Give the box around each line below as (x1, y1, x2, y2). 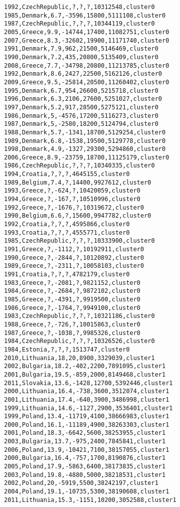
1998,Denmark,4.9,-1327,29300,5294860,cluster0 (4, 145, 166, 153)
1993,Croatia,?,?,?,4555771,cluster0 (4, 229, 130, 236)
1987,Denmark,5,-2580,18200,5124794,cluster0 (4, 120, 158, 128)
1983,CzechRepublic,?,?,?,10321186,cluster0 (4, 312, 155, 320)
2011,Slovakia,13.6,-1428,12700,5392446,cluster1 (4, 379, 173, 387)
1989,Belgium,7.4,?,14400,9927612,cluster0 (4, 179, 151, 186)
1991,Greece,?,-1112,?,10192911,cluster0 (4, 246, 144, 253)
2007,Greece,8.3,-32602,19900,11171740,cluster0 (4, 37, 169, 44)
